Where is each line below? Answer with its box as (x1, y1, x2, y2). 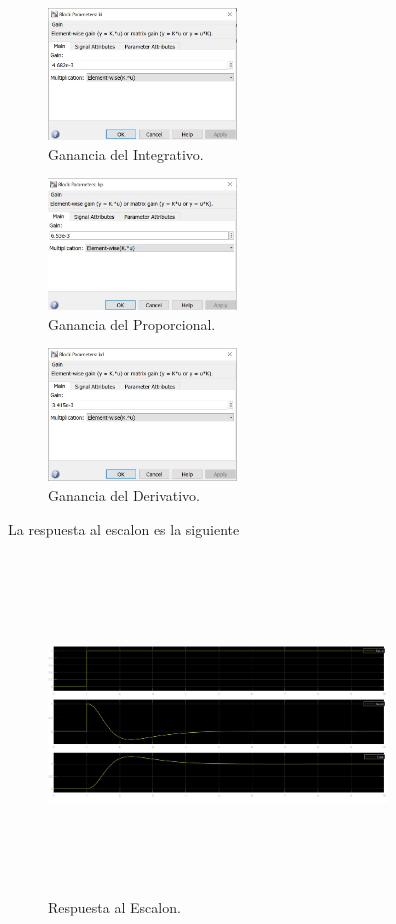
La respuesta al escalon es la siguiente (8, 518, 240, 539)
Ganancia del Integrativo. (48, 143, 204, 164)
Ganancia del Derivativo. (48, 484, 201, 505)
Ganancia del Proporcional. (48, 313, 216, 334)
